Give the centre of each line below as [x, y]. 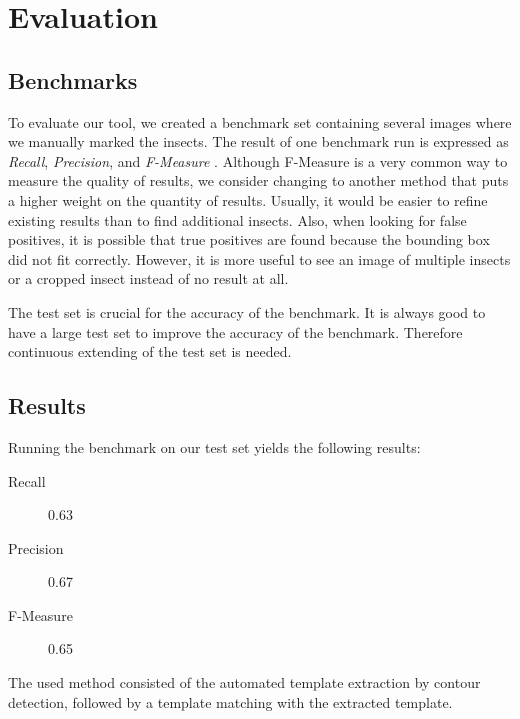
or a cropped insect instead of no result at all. [148, 278]
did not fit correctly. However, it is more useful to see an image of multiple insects [259, 258]
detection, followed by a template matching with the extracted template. [230, 701]
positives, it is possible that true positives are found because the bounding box [249, 239]
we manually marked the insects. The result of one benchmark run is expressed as [258, 141]
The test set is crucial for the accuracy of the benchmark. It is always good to [247, 311]
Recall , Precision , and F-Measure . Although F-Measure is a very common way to [258, 160]
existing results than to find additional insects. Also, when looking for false [237, 219]
